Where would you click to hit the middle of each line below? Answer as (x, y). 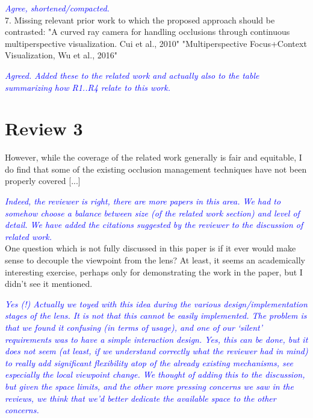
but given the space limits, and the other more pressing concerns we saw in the (149, 386)
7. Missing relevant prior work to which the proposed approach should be (140, 20)
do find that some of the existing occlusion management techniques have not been (156, 169)
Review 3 (44, 128)
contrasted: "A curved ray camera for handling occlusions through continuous (147, 32)
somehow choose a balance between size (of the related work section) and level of (152, 213)
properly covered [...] (43, 181)
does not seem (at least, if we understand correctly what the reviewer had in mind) (156, 351)
